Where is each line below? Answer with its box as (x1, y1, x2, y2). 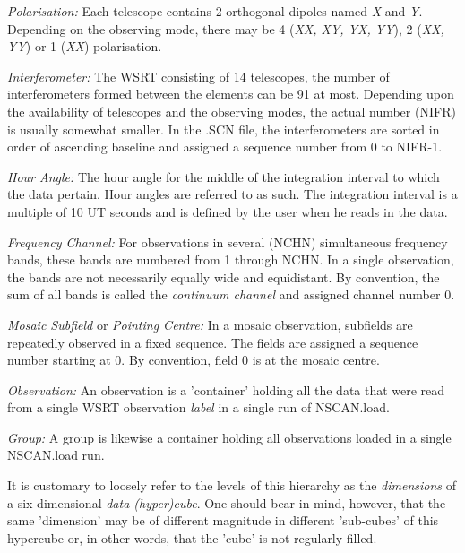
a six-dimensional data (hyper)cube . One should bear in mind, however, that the (7, 493, 446, 512)
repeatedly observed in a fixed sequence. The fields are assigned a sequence (7, 333, 418, 351)
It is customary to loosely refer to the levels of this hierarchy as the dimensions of (7, 476, 457, 495)
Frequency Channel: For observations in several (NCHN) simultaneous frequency (7, 232, 448, 251)
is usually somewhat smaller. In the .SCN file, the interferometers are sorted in (7, 119, 440, 138)
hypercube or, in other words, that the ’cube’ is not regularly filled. (7, 528, 377, 547)
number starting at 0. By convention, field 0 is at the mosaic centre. (7, 350, 380, 369)
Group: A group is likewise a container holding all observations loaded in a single (7, 428, 452, 446)
